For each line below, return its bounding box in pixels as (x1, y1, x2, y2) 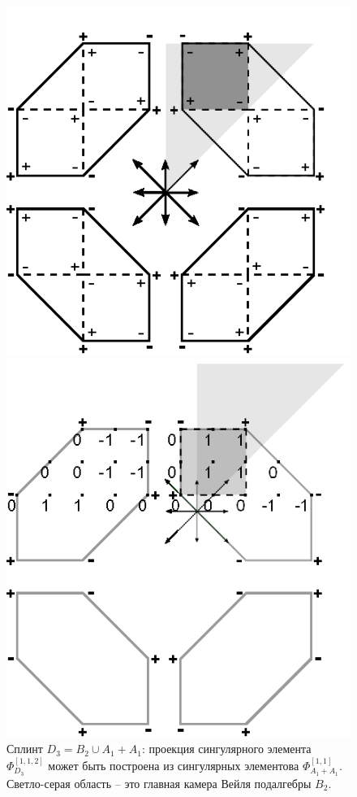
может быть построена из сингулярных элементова (48, 756, 299, 773)
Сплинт (6, 740, 43, 757)
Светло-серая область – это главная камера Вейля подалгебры (6, 774, 312, 791)
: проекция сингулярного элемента (141, 740, 312, 757)
